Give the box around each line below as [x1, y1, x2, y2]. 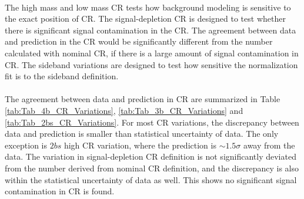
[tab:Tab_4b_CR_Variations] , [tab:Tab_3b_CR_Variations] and [5, 104, 243, 116]
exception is [5, 139, 48, 151]
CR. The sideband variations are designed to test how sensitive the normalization [5, 58, 298, 70]
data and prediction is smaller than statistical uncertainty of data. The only [5, 127, 279, 140]
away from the [243, 139, 295, 151]
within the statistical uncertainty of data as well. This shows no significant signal [5, 173, 297, 185]
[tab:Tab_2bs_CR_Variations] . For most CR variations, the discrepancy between [5, 116, 299, 128]
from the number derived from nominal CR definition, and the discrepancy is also [5, 161, 299, 174]
